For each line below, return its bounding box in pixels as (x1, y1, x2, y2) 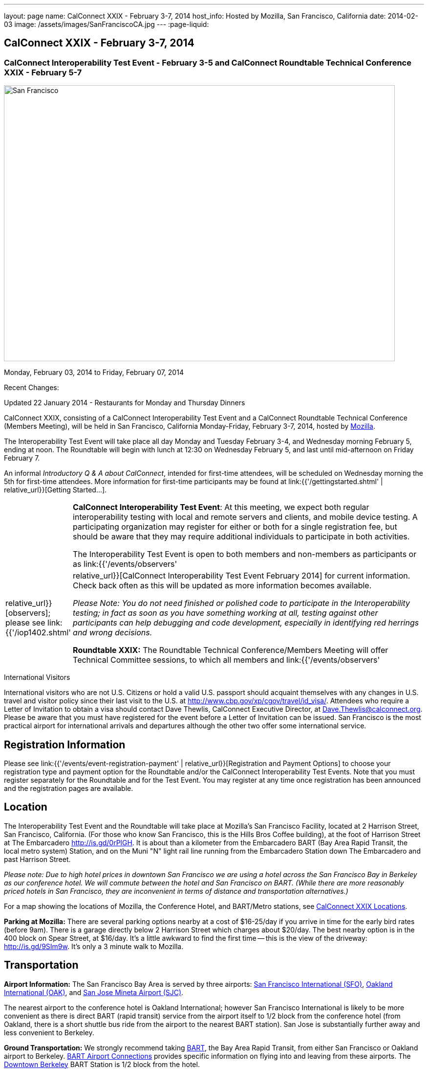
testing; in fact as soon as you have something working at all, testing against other (73, 608, 378, 618)
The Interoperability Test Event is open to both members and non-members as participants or (73, 549, 417, 559)
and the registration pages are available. (4, 784, 133, 793)
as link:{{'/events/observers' (73, 559, 177, 569)
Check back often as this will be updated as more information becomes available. (73, 581, 372, 591)
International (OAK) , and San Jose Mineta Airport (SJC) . (4, 988, 184, 997)
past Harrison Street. (4, 855, 71, 863)
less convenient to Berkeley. (4, 1028, 94, 1037)
